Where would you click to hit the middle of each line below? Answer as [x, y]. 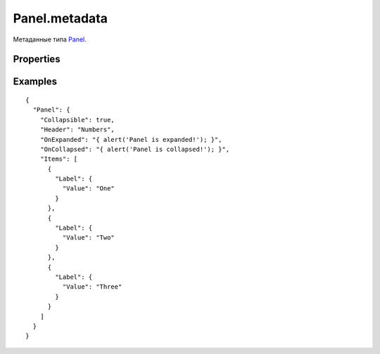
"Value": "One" [89, 189]
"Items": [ [59, 159]
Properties [37, 59]
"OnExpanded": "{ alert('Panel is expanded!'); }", [131, 139]
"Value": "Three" [92, 287]
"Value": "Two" [89, 238]
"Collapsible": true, [77, 120]
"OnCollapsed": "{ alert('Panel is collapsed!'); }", [135, 149]
